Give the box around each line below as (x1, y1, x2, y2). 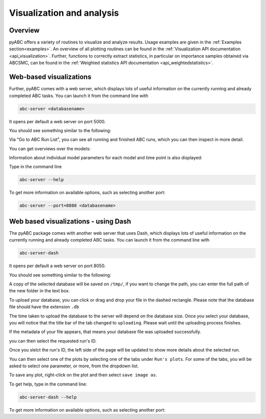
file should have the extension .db (9, 304, 79, 310)
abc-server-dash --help (19, 394, 77, 400)
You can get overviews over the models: (9, 145, 91, 151)
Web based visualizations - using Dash (9, 217, 132, 225)
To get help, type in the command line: (9, 381, 87, 387)
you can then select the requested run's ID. (9, 338, 97, 344)
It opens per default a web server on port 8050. (9, 263, 106, 269)
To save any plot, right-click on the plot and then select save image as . (9, 372, 158, 378)
